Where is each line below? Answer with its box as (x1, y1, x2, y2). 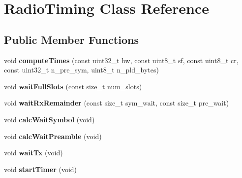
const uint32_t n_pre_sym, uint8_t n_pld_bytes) (4, 65, 159, 75)
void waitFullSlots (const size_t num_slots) (4, 81, 142, 91)
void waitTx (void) (4, 147, 63, 158)
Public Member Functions (4, 32, 139, 47)
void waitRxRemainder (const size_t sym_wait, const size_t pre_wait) (4, 98, 229, 108)
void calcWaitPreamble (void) (4, 131, 102, 141)
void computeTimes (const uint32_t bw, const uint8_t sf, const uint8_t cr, (4, 55, 239, 65)
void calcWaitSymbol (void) (4, 114, 95, 124)
